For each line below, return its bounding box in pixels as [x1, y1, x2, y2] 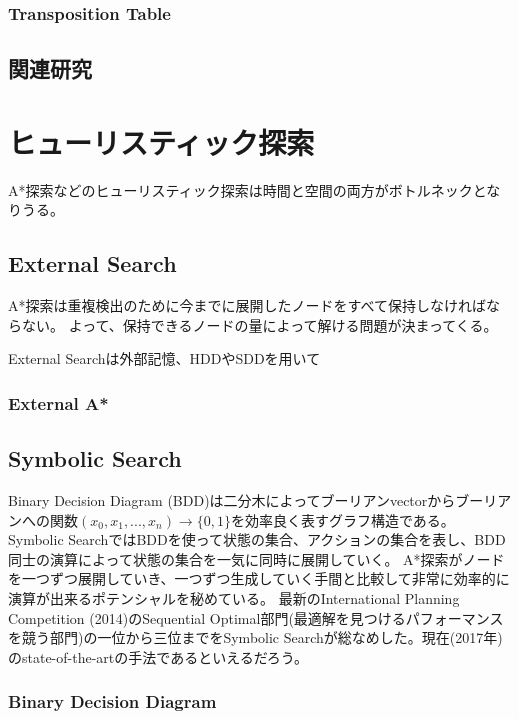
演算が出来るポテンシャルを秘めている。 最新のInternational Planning [8, 587, 460, 608]
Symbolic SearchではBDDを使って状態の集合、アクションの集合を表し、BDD [8, 529, 506, 550]
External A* [8, 390, 109, 415]
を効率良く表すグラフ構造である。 [230, 509, 455, 530]
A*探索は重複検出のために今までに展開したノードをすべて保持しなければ [8, 295, 486, 316]
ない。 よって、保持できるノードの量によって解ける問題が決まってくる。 [21, 314, 498, 335]
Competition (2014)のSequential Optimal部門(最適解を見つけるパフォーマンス [8, 607, 504, 628]
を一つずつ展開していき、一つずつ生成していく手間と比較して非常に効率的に [8, 568, 510, 589]
